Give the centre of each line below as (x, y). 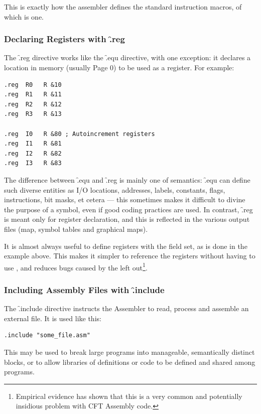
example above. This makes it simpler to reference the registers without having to (130, 256)
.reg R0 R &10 (33, 85)
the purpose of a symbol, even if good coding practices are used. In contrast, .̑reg (128, 209)
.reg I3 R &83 (33, 163)
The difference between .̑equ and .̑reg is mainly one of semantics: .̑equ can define (127, 179)
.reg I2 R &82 (33, 153)
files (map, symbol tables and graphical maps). (76, 229)
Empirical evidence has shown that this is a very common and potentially (129, 396)
